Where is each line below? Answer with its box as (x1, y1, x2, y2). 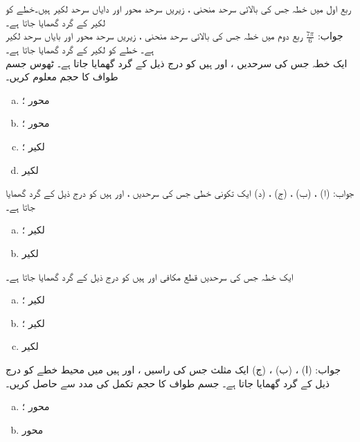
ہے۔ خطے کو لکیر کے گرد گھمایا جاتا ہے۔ (6, 42, 154, 57)
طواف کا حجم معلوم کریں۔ (6, 69, 118, 84)
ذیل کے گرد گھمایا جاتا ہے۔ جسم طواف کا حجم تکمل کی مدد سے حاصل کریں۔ (6, 375, 330, 390)
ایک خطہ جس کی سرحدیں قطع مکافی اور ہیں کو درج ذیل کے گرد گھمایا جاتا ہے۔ (6, 269, 294, 283)
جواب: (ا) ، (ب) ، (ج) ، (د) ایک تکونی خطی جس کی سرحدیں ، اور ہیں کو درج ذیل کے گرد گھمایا (6, 186, 354, 200)
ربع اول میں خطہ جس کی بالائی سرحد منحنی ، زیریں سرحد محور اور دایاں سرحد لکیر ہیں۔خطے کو (6, 1, 351, 15)
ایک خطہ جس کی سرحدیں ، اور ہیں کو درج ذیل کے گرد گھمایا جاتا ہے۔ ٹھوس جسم (6, 55, 348, 70)
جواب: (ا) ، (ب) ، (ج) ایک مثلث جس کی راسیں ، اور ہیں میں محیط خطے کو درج (6, 362, 341, 376)
